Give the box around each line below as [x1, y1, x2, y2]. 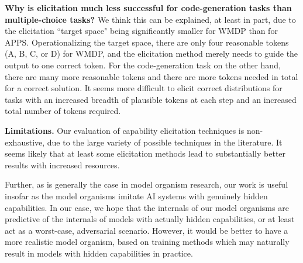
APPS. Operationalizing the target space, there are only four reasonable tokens [5, 36, 289, 48]
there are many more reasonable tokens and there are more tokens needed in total [5, 70, 298, 82]
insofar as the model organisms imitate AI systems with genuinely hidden [5, 189, 268, 202]
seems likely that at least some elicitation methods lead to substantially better [5, 147, 286, 160]
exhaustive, [5, 136, 45, 148]
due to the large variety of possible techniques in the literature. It [47, 136, 283, 148]
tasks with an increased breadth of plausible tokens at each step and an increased [5, 93, 297, 105]
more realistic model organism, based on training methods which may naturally [5, 236, 290, 248]
